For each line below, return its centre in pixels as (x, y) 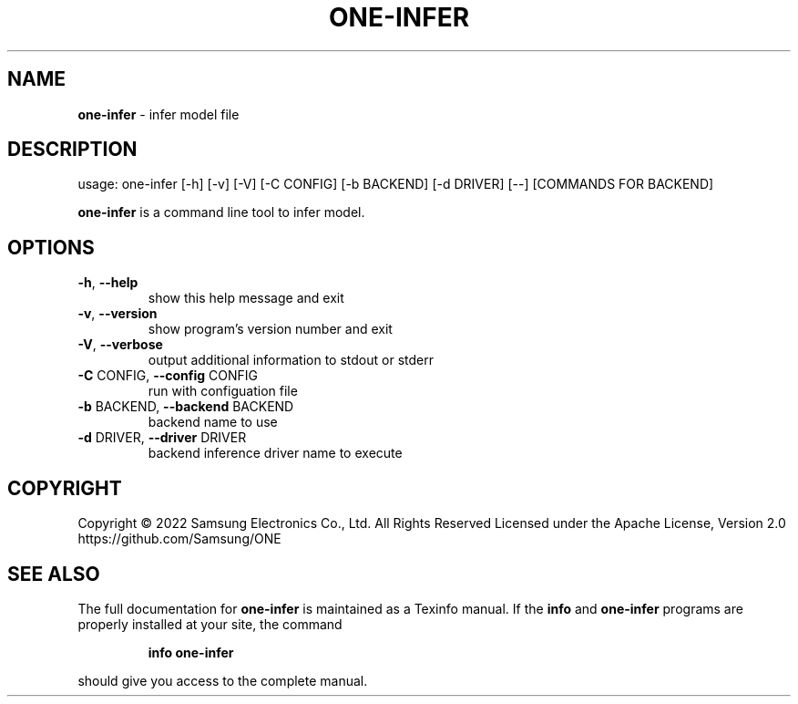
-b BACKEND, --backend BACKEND (186, 407)
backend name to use (213, 422)
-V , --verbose (120, 345)
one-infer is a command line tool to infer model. (221, 212)
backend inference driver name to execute (275, 453)
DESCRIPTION (72, 150)
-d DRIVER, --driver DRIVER (162, 438)
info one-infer (191, 652)
